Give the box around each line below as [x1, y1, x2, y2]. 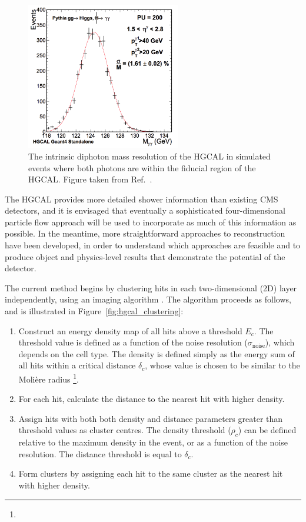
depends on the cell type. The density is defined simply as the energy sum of [18, 347, 295, 360]
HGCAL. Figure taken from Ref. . [28, 173, 152, 185]
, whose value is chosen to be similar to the [145, 359, 300, 371]
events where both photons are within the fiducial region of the [28, 161, 256, 174]
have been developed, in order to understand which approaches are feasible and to [5, 239, 301, 251]
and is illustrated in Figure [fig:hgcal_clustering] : [5, 305, 184, 317]
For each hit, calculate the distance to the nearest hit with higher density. [18, 393, 285, 405]
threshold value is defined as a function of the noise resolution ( [18, 336, 248, 348]
